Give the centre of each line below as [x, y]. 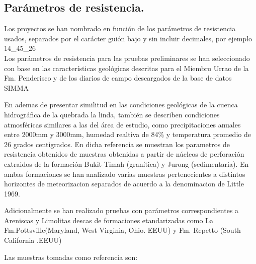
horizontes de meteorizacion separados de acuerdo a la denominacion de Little [124, 184]
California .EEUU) [33, 240]
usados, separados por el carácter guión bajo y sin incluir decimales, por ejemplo [128, 38]
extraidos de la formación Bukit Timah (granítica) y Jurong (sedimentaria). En [126, 163]
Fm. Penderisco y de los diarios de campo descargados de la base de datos [118, 78]
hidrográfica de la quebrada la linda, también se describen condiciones [112, 114]
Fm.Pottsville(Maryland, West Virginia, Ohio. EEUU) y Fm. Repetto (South [122, 230]
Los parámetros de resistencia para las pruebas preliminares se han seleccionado [127, 58]
